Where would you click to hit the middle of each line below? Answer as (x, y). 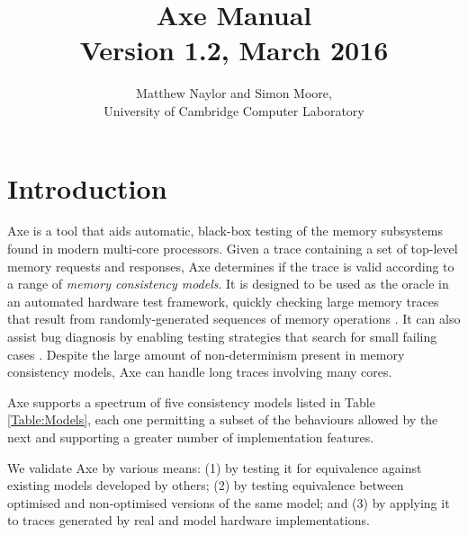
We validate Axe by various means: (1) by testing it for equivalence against (215, 467)
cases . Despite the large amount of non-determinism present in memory (206, 354)
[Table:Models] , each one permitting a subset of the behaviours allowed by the (223, 419)
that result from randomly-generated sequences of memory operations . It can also (234, 319)
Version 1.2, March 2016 (234, 50)
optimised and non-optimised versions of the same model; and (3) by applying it (229, 502)
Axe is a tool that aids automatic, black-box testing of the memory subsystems (225, 231)
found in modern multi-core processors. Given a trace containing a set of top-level (233, 249)
